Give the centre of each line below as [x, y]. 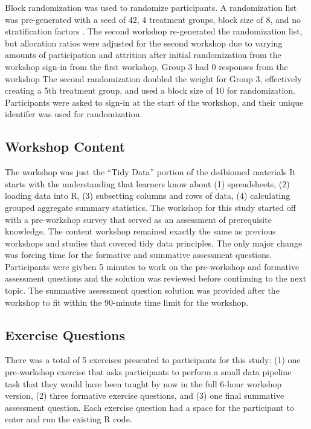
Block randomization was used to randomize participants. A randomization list [151, 7]
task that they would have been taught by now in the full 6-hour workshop [143, 383]
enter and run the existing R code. [69, 419]
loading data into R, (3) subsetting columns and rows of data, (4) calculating [148, 195]
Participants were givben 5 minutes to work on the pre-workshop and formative [152, 266]
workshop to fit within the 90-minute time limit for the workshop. [127, 302]
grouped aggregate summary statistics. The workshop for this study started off [150, 207]
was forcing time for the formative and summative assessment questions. [139, 255]
